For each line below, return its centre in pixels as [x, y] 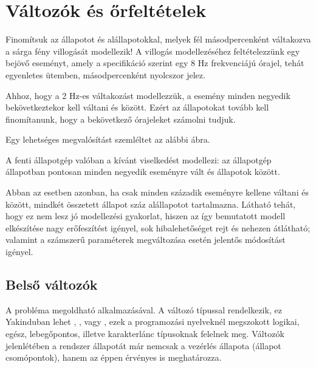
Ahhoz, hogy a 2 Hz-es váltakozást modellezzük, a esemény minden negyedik [148, 95]
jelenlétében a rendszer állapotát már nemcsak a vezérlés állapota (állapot [143, 345]
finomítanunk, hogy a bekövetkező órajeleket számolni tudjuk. [121, 119]
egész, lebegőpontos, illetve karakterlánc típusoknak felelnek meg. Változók [145, 334]
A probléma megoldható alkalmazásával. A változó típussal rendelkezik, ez [144, 309]
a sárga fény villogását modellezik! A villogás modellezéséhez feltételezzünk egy [153, 51]
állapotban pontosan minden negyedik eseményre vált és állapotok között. [143, 172]
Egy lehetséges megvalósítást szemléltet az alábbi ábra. [108, 139]
